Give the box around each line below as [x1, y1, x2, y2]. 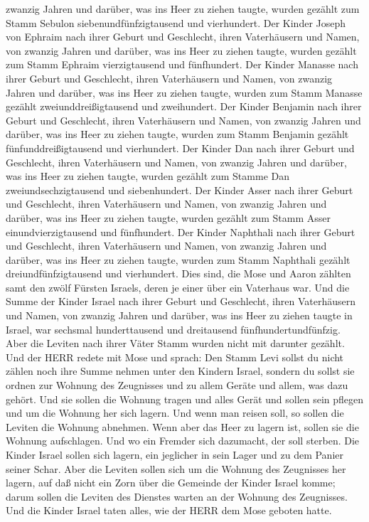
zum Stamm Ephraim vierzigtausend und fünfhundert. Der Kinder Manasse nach [6, 57, 358, 72]
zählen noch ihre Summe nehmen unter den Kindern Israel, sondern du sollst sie [6, 363, 355, 378]
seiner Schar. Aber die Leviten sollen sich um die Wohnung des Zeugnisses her [6, 461, 346, 476]
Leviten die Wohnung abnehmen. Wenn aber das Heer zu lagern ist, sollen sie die [6, 419, 359, 434]
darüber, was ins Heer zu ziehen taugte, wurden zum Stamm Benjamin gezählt [6, 127, 349, 142]
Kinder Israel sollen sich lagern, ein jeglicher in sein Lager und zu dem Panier [6, 447, 343, 462]
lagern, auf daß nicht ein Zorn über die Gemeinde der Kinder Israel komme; [6, 475, 336, 490]
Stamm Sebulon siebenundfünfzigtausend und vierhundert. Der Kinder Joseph [6, 15, 346, 30]
